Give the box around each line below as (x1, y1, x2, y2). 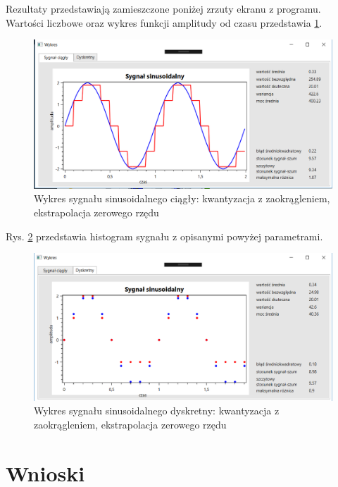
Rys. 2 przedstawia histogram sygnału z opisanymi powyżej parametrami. (6, 228, 323, 243)
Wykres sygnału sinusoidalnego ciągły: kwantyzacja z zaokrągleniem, (34, 191, 330, 206)
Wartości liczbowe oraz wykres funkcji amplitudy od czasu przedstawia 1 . (6, 15, 323, 30)
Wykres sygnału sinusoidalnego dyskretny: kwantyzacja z (34, 403, 280, 418)
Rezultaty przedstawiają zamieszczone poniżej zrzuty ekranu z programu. (6, 1, 321, 16)
